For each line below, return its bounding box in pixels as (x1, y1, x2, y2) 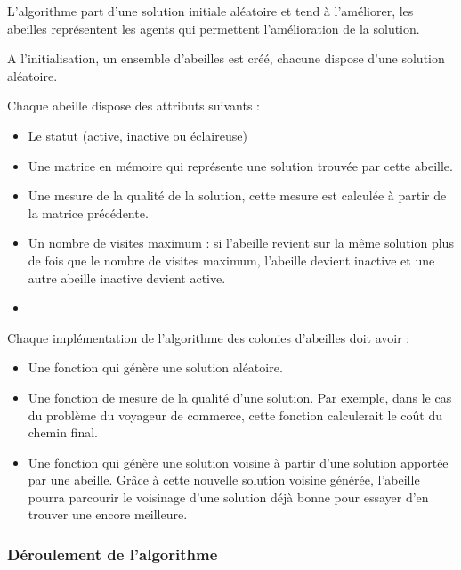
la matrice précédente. (28, 203, 149, 222)
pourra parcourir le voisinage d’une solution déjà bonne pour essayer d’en (28, 487, 429, 506)
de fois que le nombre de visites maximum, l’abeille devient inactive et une (28, 250, 435, 269)
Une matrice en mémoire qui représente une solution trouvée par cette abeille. (28, 156, 453, 175)
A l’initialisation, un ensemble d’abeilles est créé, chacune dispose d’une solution (7, 49, 445, 68)
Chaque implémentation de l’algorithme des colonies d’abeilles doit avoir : (7, 328, 410, 346)
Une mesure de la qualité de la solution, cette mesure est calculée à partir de (28, 186, 447, 205)
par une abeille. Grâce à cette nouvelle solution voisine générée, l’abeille (28, 470, 420, 489)
